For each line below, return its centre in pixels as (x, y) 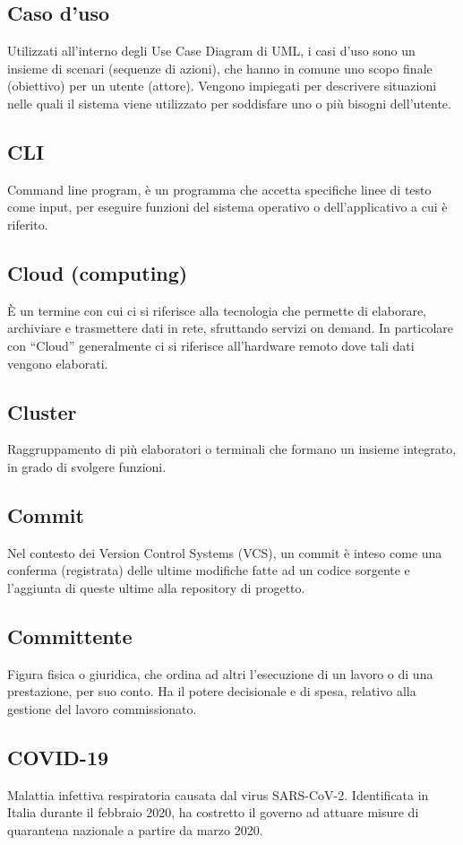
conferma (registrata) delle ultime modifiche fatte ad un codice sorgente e (209, 570)
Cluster (42, 411)
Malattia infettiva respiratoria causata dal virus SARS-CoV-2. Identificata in (218, 794)
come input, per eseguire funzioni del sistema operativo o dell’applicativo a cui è (227, 207)
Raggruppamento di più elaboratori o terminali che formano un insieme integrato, (232, 449)
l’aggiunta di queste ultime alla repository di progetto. (156, 587)
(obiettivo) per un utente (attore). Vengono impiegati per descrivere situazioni (222, 86)
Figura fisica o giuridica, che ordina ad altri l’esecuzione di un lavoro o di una (220, 673)
